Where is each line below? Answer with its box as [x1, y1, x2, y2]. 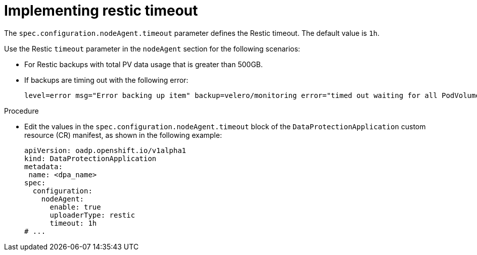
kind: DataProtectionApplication [24, 154, 157, 163]
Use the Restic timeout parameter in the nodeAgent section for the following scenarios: [4, 44, 300, 53]
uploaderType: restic [50, 211, 135, 219]
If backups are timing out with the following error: [24, 75, 188, 84]
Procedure [4, 106, 39, 115]
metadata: [24, 162, 63, 171]
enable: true [50, 202, 101, 211]
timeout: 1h [50, 219, 97, 227]
